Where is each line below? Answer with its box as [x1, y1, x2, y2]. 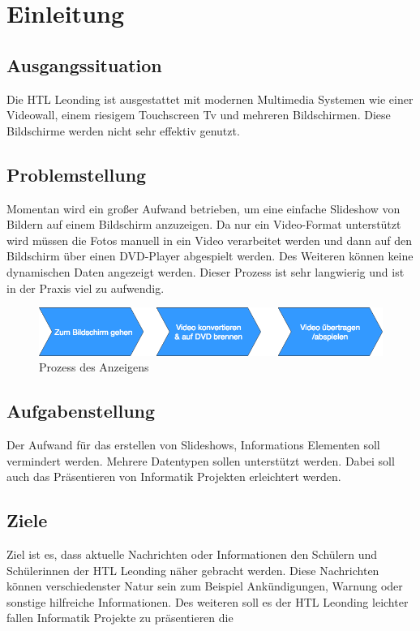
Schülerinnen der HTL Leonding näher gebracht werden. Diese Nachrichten [6, 561, 379, 578]
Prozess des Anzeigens [39, 358, 149, 376]
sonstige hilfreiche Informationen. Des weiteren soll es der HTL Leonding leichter [6, 593, 409, 610]
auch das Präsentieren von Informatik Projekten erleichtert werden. [6, 468, 341, 485]
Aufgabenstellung [6, 398, 156, 423]
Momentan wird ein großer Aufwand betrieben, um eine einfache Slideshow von [6, 200, 401, 217]
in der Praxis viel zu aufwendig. [6, 279, 165, 296]
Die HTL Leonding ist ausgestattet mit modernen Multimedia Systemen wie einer [6, 90, 414, 107]
